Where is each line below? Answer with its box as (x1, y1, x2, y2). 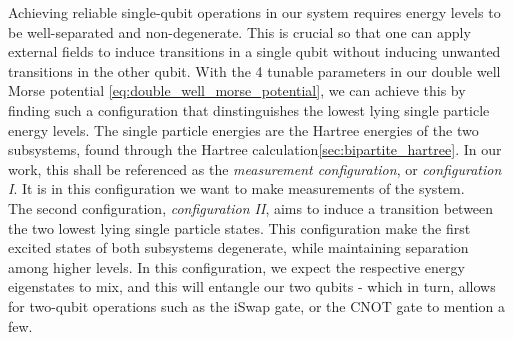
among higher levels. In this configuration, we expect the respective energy (8, 256, 465, 277)
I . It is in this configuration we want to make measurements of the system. (8, 178, 465, 199)
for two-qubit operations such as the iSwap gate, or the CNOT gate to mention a (8, 295, 505, 316)
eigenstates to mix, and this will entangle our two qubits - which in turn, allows (8, 276, 496, 297)
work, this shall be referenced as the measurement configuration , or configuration (8, 158, 502, 179)
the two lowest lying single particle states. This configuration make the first (8, 217, 471, 238)
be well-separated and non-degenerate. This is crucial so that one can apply (8, 21, 471, 42)
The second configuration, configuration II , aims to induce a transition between (8, 197, 494, 218)
